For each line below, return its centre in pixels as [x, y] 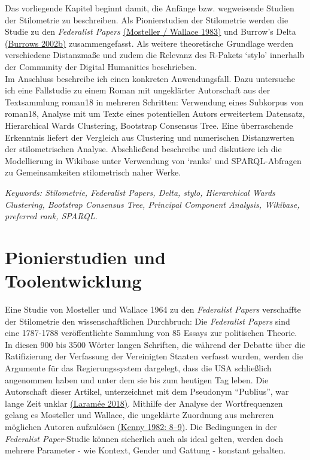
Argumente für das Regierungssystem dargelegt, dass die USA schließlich [138, 367]
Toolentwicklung [73, 281]
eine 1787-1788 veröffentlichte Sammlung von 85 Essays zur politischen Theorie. [151, 333]
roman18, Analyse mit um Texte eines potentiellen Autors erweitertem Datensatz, [155, 114]
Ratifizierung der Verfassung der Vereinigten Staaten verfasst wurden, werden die [154, 356]
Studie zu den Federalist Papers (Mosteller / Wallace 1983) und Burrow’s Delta [151, 31]
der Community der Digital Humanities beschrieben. [101, 66]
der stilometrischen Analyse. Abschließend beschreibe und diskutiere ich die [143, 149]
